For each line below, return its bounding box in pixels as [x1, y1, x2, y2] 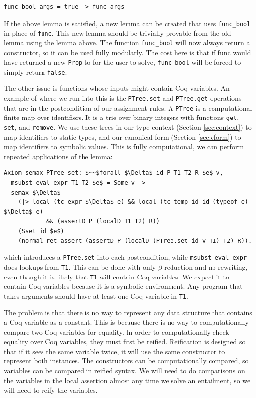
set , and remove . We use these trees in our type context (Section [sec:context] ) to [4, 122, 252, 132]
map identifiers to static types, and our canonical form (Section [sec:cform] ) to [4, 131, 241, 142]
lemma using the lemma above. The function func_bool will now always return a [4, 37, 250, 47]
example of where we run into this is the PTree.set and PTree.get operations [4, 93, 242, 103]
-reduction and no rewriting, [162, 261, 248, 272]
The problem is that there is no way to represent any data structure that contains [4, 307, 252, 318]
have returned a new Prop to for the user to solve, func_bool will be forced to [4, 57, 241, 67]
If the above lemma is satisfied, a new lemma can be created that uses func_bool [4, 18, 251, 28]
